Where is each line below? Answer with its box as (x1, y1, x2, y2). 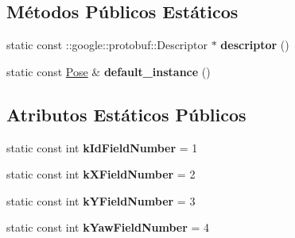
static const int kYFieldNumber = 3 (6, 192, 196, 209)
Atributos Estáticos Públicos (6, 102, 246, 126)
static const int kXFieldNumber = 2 (6, 166, 196, 182)
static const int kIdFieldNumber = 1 (6, 139, 198, 155)
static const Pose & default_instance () (6, 63, 211, 79)
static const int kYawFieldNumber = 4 (6, 219, 210, 236)
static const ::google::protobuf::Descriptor (6, 36, 208, 53)
